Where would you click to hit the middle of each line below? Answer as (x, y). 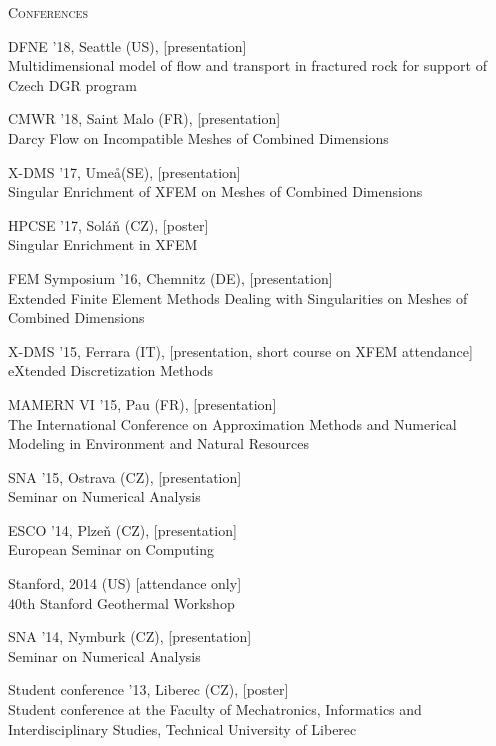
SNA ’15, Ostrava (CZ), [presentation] (125, 476)
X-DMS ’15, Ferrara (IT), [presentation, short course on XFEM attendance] (240, 350)
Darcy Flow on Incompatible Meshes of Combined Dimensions (198, 137)
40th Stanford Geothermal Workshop (121, 602)
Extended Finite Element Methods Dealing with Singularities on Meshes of (238, 297)
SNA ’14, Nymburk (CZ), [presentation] (130, 636)
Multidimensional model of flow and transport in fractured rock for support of (247, 65)
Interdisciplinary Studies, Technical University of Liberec (182, 728)
